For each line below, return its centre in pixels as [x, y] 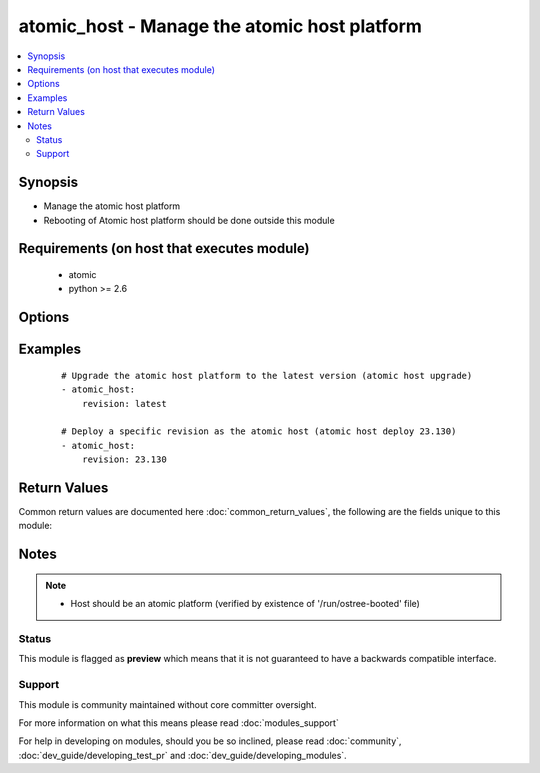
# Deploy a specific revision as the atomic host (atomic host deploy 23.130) [259, 431]
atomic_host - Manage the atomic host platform [220, 26]
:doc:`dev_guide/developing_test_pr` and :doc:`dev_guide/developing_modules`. [182, 755]
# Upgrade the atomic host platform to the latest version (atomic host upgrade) [267, 375]
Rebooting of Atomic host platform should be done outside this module [189, 220]
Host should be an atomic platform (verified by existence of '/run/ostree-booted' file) [245, 604]
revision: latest [124, 403]
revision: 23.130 [124, 459]
